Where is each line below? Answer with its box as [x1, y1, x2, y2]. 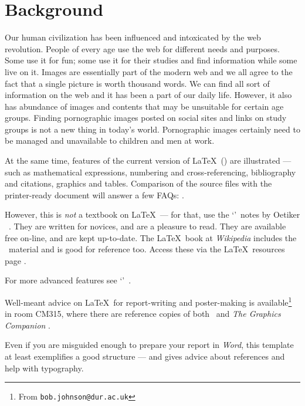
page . [5, 254, 26, 266]
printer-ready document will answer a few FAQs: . [5, 188, 184, 201]
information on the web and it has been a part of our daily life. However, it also [5, 89, 292, 101]
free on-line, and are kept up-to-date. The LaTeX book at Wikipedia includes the [5, 231, 297, 243]
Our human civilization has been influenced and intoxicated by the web [5, 31, 261, 43]
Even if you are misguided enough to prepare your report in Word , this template [5, 339, 294, 351]
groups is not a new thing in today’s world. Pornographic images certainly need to [5, 123, 300, 135]
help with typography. [5, 361, 84, 374]
